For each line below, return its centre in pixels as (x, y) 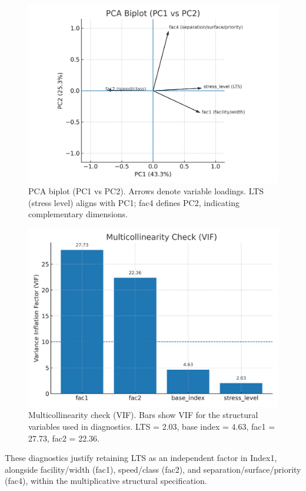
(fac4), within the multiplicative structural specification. (106, 481)
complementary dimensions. (78, 214)
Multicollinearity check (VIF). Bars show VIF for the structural (143, 415)
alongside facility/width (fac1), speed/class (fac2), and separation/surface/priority (153, 469)
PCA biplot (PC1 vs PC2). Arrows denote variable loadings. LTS (146, 191)
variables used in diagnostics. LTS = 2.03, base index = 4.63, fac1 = (152, 426)
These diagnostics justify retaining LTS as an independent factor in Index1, (141, 458)
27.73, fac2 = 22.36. (64, 438)
